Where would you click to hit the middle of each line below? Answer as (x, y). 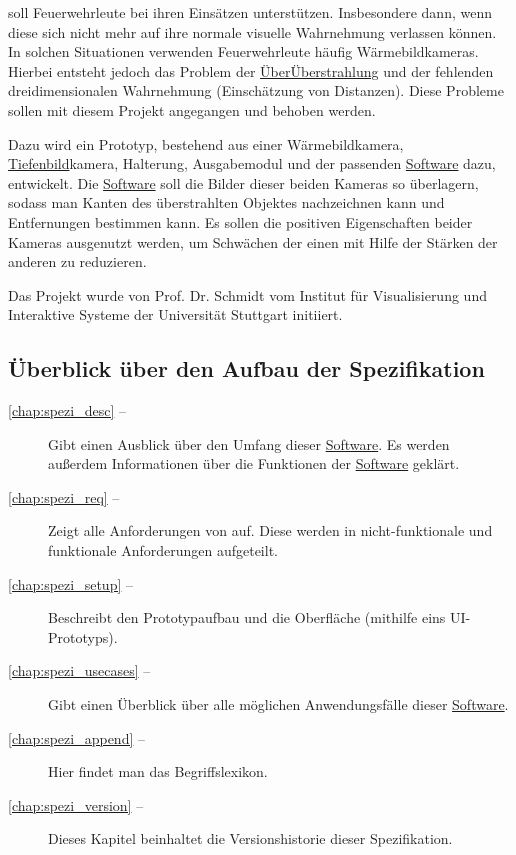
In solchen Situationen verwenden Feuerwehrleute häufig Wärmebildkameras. (243, 51)
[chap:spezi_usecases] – (79, 670)
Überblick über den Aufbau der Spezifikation (246, 368)
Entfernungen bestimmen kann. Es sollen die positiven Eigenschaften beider (240, 221)
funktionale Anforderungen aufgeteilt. (163, 550)
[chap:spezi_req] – (64, 496)
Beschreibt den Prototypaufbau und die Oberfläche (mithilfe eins (247, 617)
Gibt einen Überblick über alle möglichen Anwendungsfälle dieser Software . (278, 704)
